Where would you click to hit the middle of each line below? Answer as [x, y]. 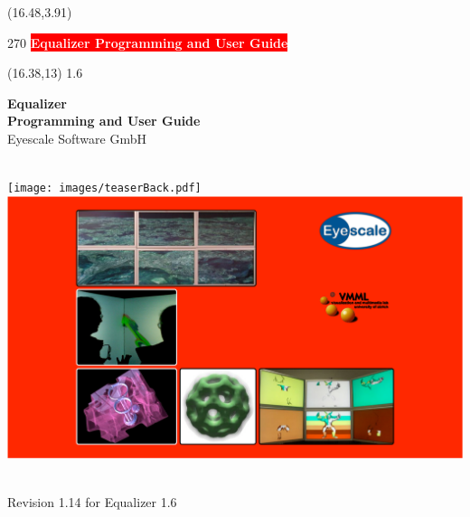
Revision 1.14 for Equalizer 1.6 [92, 501]
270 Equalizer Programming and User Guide [148, 42]
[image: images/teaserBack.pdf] [104, 188]
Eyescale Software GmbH [77, 138]
